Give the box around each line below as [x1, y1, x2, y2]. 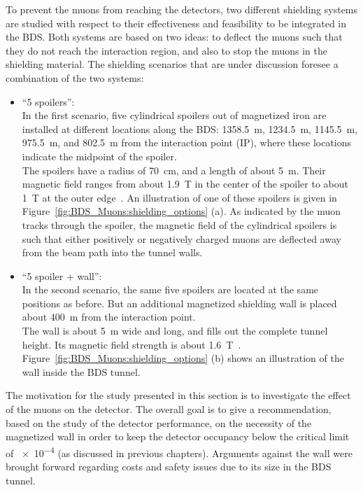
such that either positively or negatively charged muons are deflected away [22, 231, 341, 246]
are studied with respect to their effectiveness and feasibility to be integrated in [6, 15, 347, 30]
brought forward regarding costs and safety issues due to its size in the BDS [6, 459, 332, 474]
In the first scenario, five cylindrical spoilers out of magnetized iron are [22, 108, 327, 122]
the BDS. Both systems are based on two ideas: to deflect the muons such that [6, 29, 343, 44]
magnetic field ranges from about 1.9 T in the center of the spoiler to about [22, 176, 348, 191]
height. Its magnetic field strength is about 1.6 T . [22, 337, 241, 351]
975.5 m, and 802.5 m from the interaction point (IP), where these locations [22, 135, 352, 150]
